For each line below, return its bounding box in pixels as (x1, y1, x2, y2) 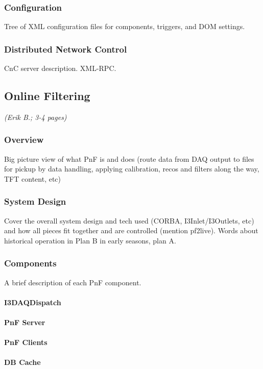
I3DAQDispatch (4, 297, 61, 307)
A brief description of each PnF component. (4, 277, 141, 287)
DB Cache (4, 357, 41, 367)
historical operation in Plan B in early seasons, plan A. (4, 235, 176, 245)
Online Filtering (4, 88, 90, 104)
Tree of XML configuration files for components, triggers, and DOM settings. (4, 21, 245, 32)
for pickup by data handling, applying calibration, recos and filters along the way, (4, 163, 259, 174)
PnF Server (4, 317, 45, 328)
